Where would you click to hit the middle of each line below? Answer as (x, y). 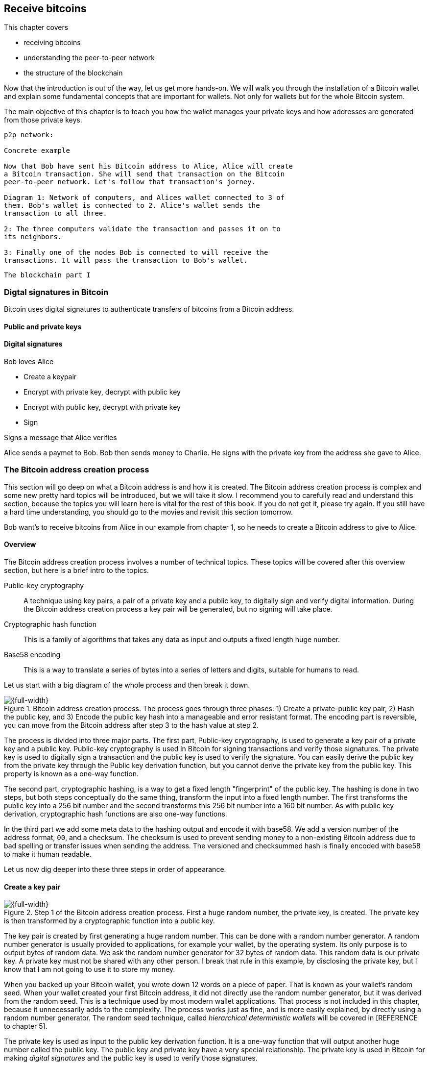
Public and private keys (43, 326)
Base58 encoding (32, 654)
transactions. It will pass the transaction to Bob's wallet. (126, 260)
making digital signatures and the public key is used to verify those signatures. (131, 1058)
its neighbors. (33, 237)
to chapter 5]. (26, 1026)
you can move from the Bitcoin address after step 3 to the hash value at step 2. (131, 725)
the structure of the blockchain (73, 73)
